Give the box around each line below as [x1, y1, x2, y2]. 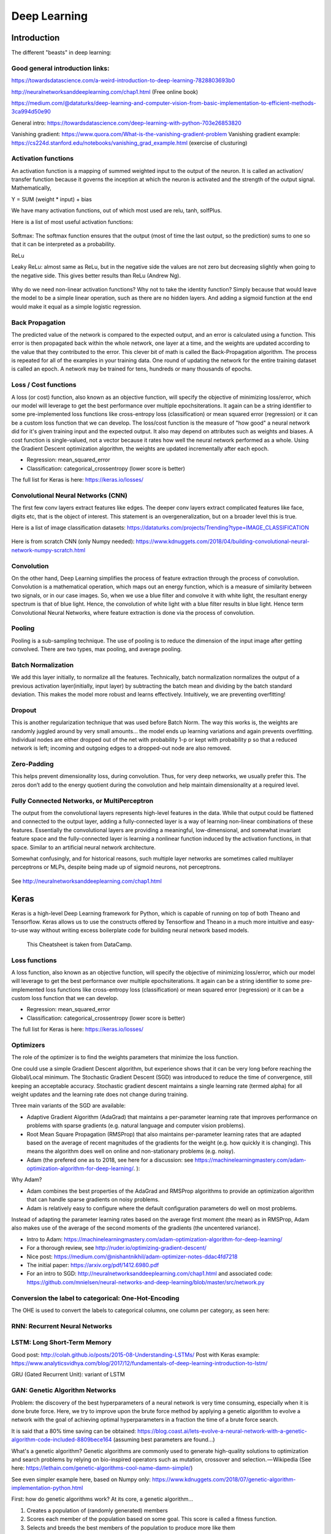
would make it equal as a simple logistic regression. [11, 303, 142, 310]
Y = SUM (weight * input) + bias [11, 195, 92, 202]
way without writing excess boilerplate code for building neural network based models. [29, 927, 249, 934]
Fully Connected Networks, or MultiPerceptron [11, 796, 154, 805]
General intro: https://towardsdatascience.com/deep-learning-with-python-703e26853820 [11, 119, 242, 126]
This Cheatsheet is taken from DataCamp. [26, 941, 132, 948]
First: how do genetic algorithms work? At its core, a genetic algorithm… [11, 1495, 193, 1503]
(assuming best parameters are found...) [113, 1436, 215, 1443]
